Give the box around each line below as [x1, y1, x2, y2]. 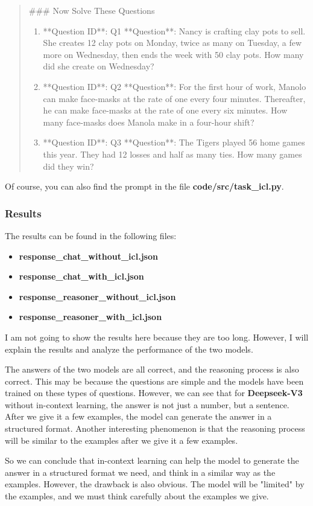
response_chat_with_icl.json [19, 270, 144, 283]
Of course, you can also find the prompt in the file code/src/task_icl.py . [5, 180, 284, 193]
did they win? [43, 159, 94, 172]
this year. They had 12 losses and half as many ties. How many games [43, 147, 302, 160]
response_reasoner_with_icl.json [19, 310, 162, 323]
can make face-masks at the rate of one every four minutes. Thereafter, [43, 92, 306, 104]
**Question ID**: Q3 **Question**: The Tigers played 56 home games [43, 136, 305, 149]
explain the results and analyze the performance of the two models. [5, 342, 253, 355]
